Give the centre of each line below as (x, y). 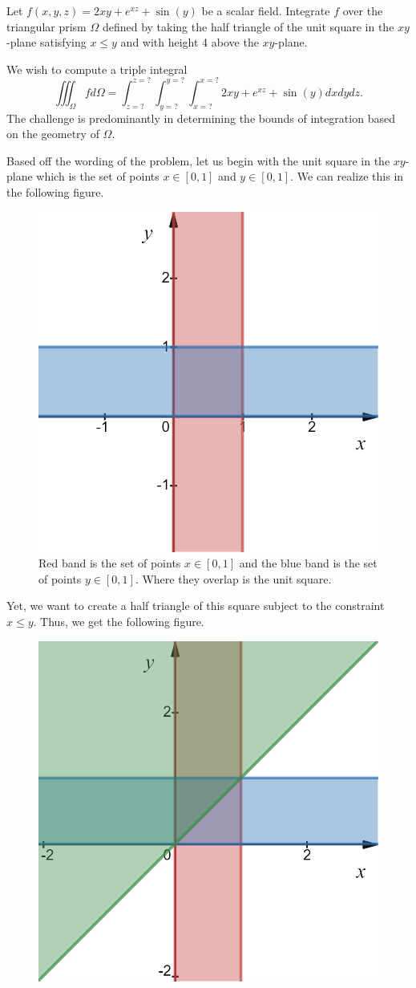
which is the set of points (98, 176)
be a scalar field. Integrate (266, 10)
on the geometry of (53, 134)
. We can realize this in (347, 176)
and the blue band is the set (308, 563)
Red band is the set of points (110, 563)
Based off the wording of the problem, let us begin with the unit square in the (198, 160)
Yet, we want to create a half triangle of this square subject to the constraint (196, 606)
